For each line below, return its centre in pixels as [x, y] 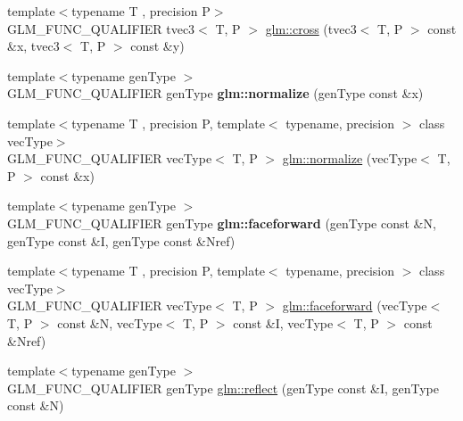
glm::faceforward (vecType [355, 305]
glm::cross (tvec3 [311, 28]
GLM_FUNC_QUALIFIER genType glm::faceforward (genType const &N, [222, 223]
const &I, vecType [283, 322]
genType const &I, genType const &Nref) [121, 240]
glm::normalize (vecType [350, 158]
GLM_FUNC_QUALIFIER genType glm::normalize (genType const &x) [215, 93]
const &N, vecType [110, 322]
